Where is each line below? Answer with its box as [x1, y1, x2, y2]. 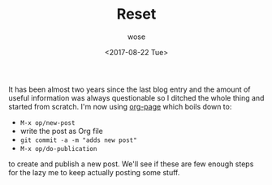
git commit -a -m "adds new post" [19, 136, 137, 144]
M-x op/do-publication [19, 144, 97, 153]
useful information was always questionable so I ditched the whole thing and [8, 92, 265, 102]
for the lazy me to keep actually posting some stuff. [8, 167, 180, 177]
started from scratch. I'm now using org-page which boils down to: [8, 101, 232, 111]
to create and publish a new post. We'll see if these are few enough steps [8, 159, 254, 169]
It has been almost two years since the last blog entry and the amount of [8, 84, 251, 94]
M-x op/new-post [19, 118, 76, 127]
